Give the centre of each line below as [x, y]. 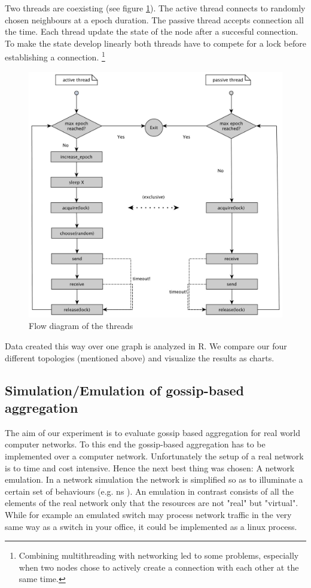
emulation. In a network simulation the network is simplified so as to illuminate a [154, 479]
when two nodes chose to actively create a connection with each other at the [159, 567]
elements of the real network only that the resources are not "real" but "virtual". [152, 503]
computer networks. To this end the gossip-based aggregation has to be [135, 444]
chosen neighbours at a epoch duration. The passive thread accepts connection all [154, 19]
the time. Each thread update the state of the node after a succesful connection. [152, 31]
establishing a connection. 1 [55, 56]
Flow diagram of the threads [81, 326]
